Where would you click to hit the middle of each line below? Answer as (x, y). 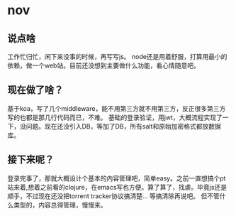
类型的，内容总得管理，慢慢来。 (60, 205)
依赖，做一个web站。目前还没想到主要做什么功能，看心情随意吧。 (103, 65)
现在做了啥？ (35, 90)
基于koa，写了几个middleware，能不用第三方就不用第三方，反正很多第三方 (117, 108)
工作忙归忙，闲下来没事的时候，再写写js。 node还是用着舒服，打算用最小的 (118, 56)
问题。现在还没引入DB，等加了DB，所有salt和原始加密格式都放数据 (123, 126)
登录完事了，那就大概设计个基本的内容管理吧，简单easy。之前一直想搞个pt (117, 178)
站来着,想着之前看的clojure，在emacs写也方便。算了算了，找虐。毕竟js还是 (117, 187)
